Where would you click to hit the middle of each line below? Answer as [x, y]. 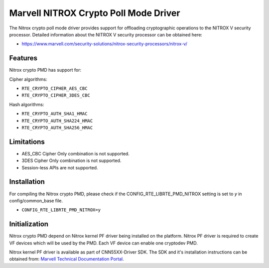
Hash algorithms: [27, 104]
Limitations [27, 142]
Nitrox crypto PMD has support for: [45, 70]
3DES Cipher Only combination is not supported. [71, 161]
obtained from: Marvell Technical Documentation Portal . [67, 259]
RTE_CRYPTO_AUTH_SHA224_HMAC [57, 121]
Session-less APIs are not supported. [60, 167]
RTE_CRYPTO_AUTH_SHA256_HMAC [57, 128]
